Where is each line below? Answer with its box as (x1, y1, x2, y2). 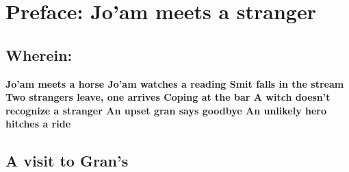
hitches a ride (5, 116, 71, 131)
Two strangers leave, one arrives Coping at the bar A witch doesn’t (5, 90, 331, 104)
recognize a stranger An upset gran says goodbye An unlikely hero (5, 103, 327, 117)
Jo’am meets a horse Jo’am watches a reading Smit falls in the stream (5, 76, 344, 90)
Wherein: (5, 44, 73, 65)
